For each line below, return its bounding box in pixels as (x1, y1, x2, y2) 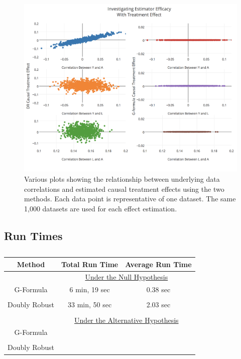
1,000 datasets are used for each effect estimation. (24, 203, 177, 213)
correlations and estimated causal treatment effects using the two (24, 183, 224, 194)
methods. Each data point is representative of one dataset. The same (24, 193, 236, 204)
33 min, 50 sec (68, 299, 112, 310)
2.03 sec (146, 299, 171, 310)
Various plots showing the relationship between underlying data (24, 174, 220, 184)
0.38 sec (146, 284, 171, 295)
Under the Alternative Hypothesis (74, 314, 179, 325)
